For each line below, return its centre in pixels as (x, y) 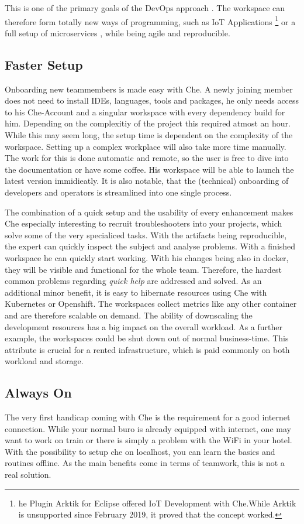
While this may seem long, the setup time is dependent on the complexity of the (149, 135)
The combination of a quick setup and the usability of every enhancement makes (149, 212)
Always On (38, 393)
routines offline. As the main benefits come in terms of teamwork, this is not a (145, 463)
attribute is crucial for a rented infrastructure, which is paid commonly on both (147, 349)
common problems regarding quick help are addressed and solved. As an (133, 281)
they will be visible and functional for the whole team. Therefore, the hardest (143, 269)
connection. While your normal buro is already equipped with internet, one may (148, 428)
